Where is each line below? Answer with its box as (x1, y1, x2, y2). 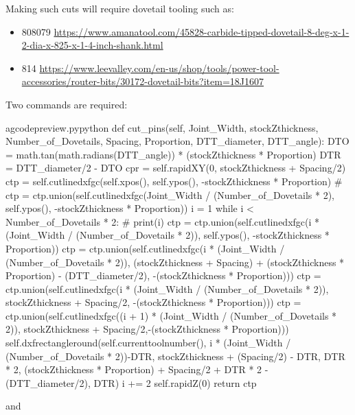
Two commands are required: (5, 97, 128, 111)
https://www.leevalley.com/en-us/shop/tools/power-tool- (39, 60, 279, 75)
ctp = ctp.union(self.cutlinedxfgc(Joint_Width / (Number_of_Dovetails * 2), (5, 187, 334, 202)
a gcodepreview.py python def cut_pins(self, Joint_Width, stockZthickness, (5, 120, 319, 134)
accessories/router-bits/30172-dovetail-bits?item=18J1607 (21, 74, 264, 88)
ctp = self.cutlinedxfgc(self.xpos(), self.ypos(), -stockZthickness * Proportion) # (5, 174, 343, 188)
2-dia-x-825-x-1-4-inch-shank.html (21, 38, 163, 52)
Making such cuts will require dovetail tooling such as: (5, 1, 234, 15)
